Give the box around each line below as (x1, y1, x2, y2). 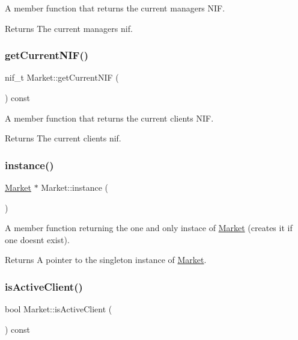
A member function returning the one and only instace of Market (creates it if (5, 221, 293, 234)
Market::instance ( (41, 181, 109, 193)
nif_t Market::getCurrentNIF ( (5, 71, 119, 84)
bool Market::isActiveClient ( (5, 303, 112, 315)
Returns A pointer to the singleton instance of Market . (5, 253, 207, 266)
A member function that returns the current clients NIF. (5, 111, 214, 124)
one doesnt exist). (5, 233, 70, 246)
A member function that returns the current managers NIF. (5, 2, 225, 14)
